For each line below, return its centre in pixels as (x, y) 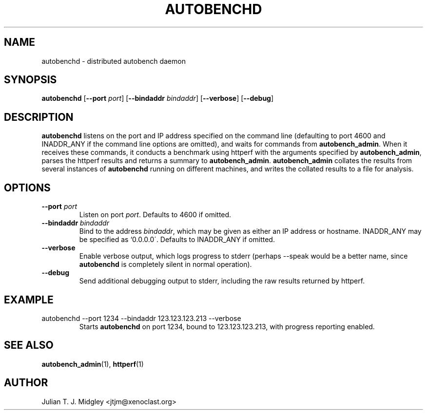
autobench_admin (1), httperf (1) (93, 364)
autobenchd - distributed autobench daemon (114, 61)
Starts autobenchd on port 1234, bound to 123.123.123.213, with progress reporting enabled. (227, 326)
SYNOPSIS (30, 80)
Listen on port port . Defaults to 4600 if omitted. (155, 215)
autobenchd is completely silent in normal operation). (165, 264)
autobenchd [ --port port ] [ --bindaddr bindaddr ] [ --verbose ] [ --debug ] (158, 98)
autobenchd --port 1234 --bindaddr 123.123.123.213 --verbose (141, 318)
